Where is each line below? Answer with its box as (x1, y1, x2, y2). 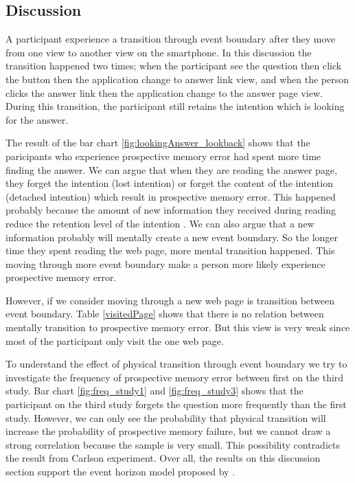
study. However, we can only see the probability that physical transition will (5, 410, 326, 425)
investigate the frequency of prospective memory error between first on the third (5, 370, 344, 384)
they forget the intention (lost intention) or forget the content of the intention (5, 176, 333, 190)
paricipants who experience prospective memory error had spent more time (5, 148, 321, 163)
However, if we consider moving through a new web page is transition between (5, 293, 335, 307)
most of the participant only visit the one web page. (5, 333, 224, 348)
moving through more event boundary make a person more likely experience (5, 256, 325, 271)
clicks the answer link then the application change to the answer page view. (5, 85, 323, 100)
